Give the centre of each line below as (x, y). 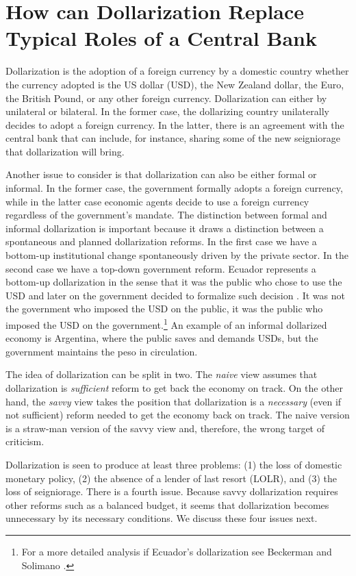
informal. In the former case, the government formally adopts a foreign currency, (174, 188)
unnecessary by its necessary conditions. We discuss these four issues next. (162, 518)
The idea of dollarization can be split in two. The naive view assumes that (162, 374)
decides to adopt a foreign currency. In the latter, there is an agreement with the (175, 124)
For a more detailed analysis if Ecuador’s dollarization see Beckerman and (177, 551)
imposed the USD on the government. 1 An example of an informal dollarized (166, 324)
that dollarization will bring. (65, 151)
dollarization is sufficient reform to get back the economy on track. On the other (175, 388)
